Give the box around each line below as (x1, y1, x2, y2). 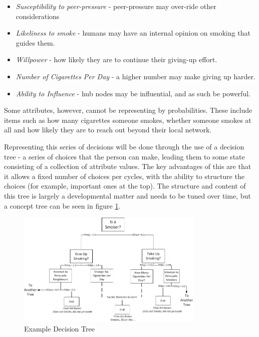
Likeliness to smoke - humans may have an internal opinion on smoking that (16, 28, 250, 38)
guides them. (16, 37, 55, 48)
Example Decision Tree (24, 323, 95, 333)
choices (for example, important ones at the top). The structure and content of (4, 181, 246, 191)
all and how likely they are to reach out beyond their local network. (4, 124, 212, 135)
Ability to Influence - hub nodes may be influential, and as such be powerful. (16, 88, 250, 98)
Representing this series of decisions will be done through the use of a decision (4, 141, 244, 151)
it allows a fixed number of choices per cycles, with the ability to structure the (4, 171, 244, 181)
